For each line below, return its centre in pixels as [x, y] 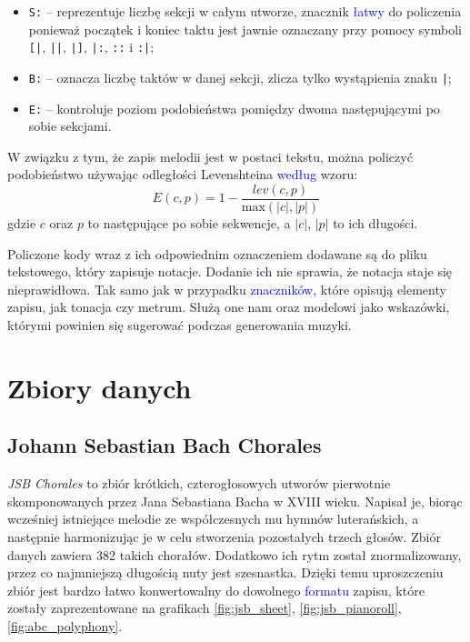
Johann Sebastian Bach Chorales [165, 445]
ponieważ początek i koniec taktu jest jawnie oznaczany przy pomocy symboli [245, 29]
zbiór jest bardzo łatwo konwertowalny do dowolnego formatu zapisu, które [216, 590]
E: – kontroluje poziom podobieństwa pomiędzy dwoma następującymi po [234, 108]
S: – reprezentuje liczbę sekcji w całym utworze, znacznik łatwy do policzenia [245, 11]
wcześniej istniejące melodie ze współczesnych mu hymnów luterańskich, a [213, 519]
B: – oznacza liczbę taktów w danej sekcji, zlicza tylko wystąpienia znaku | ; [240, 77]
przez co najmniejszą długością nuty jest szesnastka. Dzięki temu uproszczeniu [225, 572]
